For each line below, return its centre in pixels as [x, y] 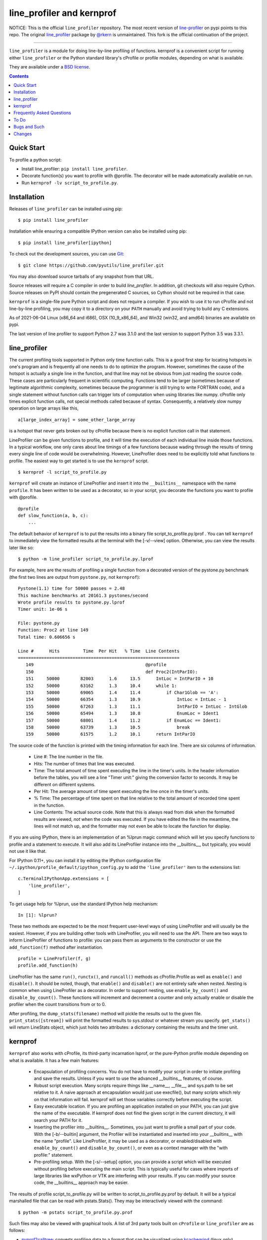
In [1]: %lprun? [38, 915]
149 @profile [96, 665]
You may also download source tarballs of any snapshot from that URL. [82, 276]
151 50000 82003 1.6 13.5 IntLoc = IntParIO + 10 [119, 679]
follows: [17, 1231]
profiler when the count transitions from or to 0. [58, 1004]
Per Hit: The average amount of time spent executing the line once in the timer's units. [122, 792]
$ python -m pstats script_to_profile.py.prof [75, 1212]
